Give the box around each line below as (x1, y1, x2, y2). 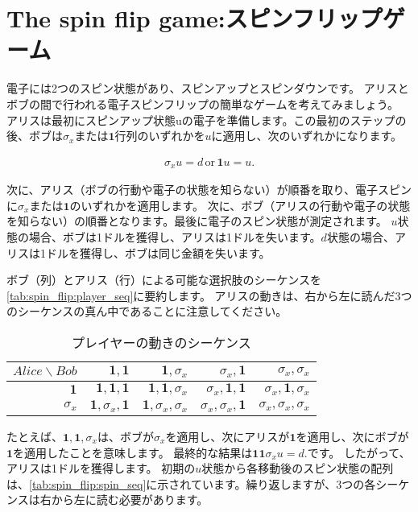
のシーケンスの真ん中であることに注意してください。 (6, 303, 288, 320)
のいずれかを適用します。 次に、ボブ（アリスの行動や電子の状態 (69, 196, 411, 213)
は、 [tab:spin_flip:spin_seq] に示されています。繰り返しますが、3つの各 (6, 475, 376, 492)
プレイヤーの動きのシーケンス (72, 332, 251, 352)
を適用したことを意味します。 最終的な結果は (13, 444, 253, 460)
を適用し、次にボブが (296, 427, 409, 444)
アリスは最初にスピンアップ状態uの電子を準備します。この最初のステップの (6, 111, 407, 128)
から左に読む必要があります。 (51, 491, 209, 508)
